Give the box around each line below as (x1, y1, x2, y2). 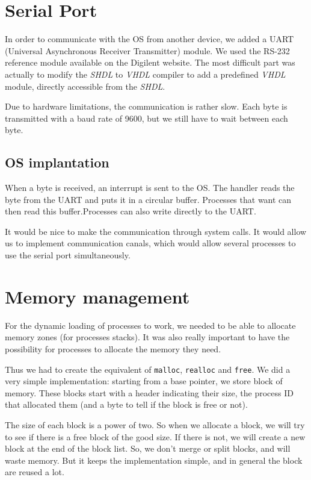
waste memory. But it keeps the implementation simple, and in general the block (5, 454, 303, 466)
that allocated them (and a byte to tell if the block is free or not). (5, 398, 248, 411)
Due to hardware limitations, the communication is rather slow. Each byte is (5, 100, 288, 113)
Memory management (5, 284, 190, 308)
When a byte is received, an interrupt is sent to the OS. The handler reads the (5, 181, 295, 194)
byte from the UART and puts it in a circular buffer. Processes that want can (5, 193, 292, 205)
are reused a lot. (5, 466, 64, 478)
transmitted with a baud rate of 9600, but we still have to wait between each (5, 111, 288, 124)
